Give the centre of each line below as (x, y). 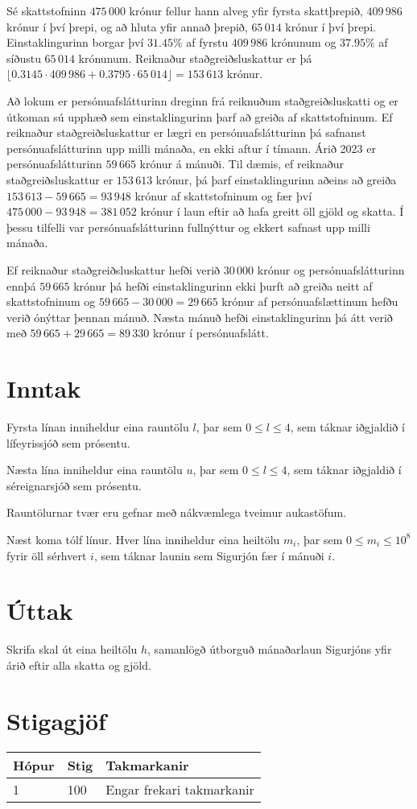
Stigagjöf (56, 720)
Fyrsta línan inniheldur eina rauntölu (98, 427)
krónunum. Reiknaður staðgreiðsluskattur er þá (195, 58)
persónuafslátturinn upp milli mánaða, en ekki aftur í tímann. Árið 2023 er (191, 148)
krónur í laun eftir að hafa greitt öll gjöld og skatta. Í (272, 211)
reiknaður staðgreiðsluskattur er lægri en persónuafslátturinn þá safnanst (186, 132)
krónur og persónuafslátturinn (331, 269)
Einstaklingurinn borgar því (75, 42)
